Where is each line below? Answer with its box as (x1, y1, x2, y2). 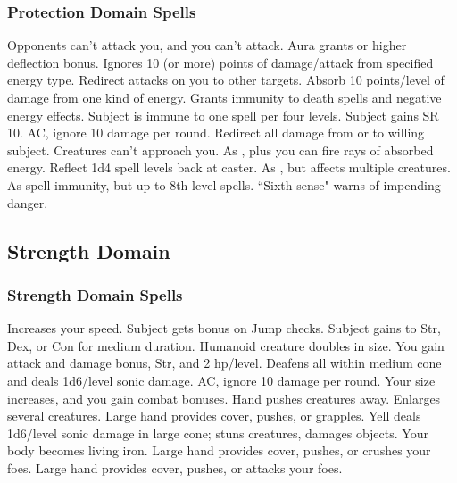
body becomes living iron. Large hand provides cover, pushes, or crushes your (7, 441, 431, 460)
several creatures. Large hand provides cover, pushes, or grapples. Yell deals (7, 406, 421, 425)
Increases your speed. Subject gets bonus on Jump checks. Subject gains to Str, (7, 319, 441, 337)
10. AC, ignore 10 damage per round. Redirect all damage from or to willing (7, 123, 425, 142)
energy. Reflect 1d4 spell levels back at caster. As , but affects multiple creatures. (7, 158, 451, 177)
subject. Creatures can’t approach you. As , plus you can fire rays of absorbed (7, 140, 434, 159)
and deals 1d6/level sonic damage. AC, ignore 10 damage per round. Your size (7, 371, 436, 389)
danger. (7, 193, 48, 212)
